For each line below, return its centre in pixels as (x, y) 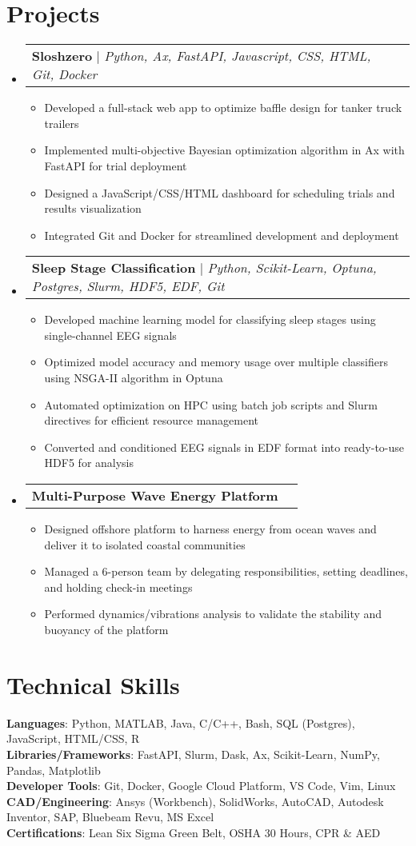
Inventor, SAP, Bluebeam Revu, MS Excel (110, 817)
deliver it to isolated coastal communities (145, 544)
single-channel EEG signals (110, 335)
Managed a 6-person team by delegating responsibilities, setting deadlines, (226, 571)
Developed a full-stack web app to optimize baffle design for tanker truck (223, 108)
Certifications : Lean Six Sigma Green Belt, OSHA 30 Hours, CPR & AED (194, 832)
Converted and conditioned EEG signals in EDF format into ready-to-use (224, 447)
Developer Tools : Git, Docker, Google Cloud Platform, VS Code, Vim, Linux (201, 786)
